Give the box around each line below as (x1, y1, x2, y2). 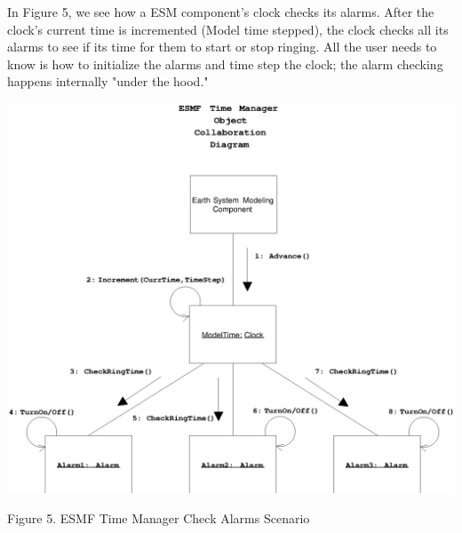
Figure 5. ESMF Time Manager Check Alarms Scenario (7, 508, 310, 527)
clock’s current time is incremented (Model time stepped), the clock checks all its (7, 20, 449, 38)
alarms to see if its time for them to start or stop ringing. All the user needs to (7, 37, 437, 56)
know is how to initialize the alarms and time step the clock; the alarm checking (7, 54, 443, 73)
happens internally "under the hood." (7, 72, 209, 91)
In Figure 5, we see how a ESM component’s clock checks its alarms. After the (7, 3, 434, 20)
